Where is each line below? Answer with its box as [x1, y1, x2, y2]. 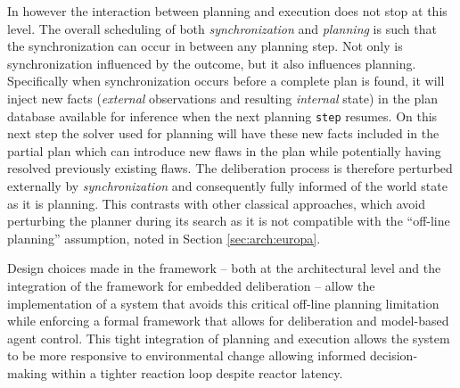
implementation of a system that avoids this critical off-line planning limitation [7, 293, 439, 312]
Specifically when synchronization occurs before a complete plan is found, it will [7, 71, 445, 90]
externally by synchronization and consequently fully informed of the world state [7, 177, 448, 194]
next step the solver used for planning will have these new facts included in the [7, 124, 439, 143]
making [7, 363, 47, 382]
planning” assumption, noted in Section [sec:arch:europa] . [7, 228, 321, 247]
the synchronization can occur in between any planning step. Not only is [7, 37, 403, 55]
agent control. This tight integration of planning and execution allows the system [7, 328, 450, 347]
